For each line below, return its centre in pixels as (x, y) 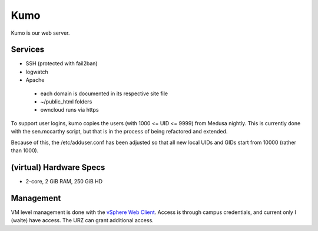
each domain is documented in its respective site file (104, 93)
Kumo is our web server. (40, 33)
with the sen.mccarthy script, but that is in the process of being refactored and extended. (119, 132)
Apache (35, 80)
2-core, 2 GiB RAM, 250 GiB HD (64, 181)
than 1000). (25, 150)
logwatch (37, 72)
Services (28, 50)
